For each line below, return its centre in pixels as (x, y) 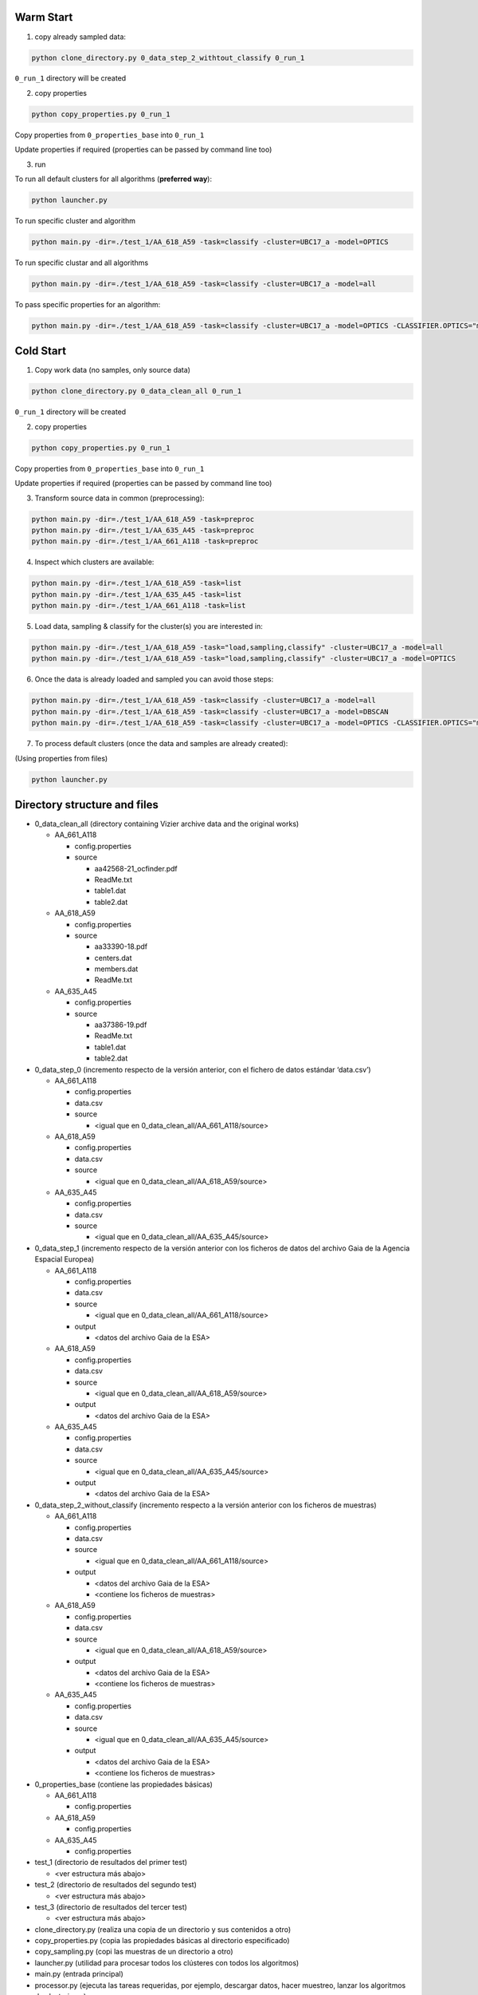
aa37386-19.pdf (121, 1025)
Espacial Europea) (65, 1259)
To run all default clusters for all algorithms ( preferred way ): (114, 179)
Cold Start (41, 351)
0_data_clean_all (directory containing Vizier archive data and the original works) (167, 824)
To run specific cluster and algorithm (75, 220)
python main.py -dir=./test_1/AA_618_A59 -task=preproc (143, 519)
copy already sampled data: (80, 37)
